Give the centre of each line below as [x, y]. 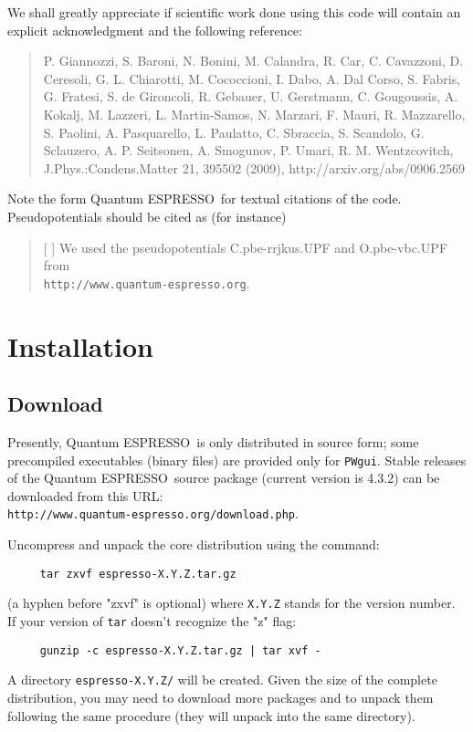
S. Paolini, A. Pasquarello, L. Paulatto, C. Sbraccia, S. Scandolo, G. [234, 132]
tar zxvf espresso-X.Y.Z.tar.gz [138, 574]
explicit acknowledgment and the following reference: [155, 30]
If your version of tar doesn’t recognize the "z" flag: [152, 620]
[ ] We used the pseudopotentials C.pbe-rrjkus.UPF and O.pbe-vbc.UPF [246, 247]
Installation [80, 345]
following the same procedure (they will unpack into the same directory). [211, 715]
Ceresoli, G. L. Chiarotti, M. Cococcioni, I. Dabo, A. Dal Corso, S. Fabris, [252, 78]
